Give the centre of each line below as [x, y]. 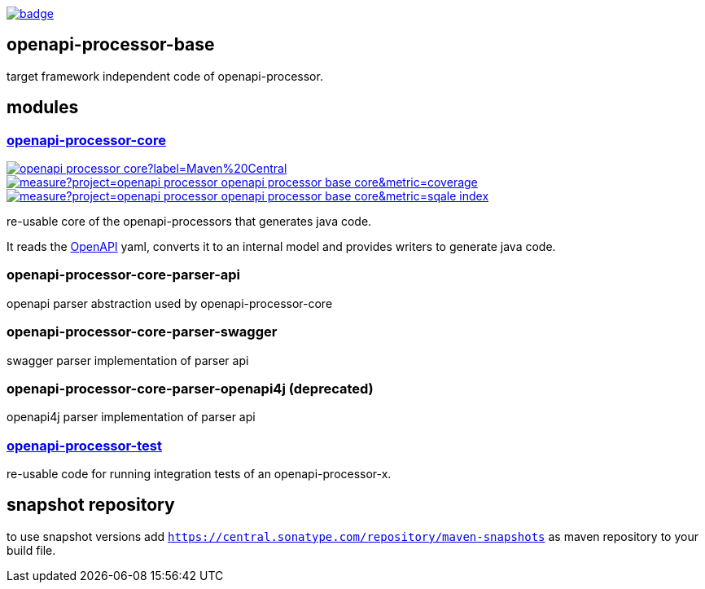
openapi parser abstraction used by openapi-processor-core [170, 303]
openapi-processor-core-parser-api [124, 275]
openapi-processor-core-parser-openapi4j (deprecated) [190, 388]
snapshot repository [91, 505]
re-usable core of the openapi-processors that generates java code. [189, 222]
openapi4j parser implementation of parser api [131, 417]
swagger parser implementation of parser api [128, 360]
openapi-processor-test [84, 445]
